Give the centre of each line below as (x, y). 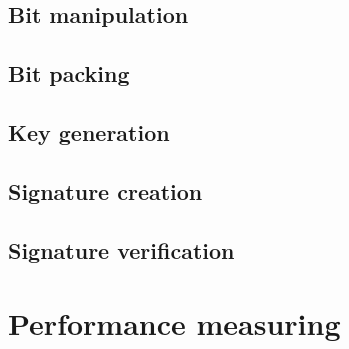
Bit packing (69, 73)
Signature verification (121, 249)
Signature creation (105, 190)
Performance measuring (174, 323)
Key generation (89, 131)
